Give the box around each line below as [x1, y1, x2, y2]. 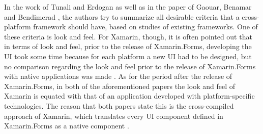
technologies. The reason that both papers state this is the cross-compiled [4, 100, 234, 111]
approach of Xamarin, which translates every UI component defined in [4, 110, 223, 121]
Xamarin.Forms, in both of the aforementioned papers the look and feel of [4, 80, 235, 91]
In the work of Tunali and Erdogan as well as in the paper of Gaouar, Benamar [4, 2, 252, 12]
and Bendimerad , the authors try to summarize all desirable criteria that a [4, 11, 240, 22]
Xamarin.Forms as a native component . [4, 120, 129, 131]
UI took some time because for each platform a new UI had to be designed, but [4, 51, 252, 61]
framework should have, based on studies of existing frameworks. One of [33, 21, 258, 32]
